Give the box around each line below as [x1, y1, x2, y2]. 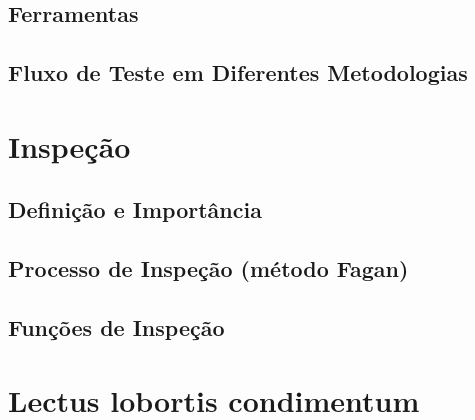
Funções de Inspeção [8, 311, 225, 342]
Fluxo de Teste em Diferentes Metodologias [8, 57, 468, 88]
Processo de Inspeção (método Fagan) [8, 253, 409, 284]
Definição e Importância [8, 194, 262, 225]
